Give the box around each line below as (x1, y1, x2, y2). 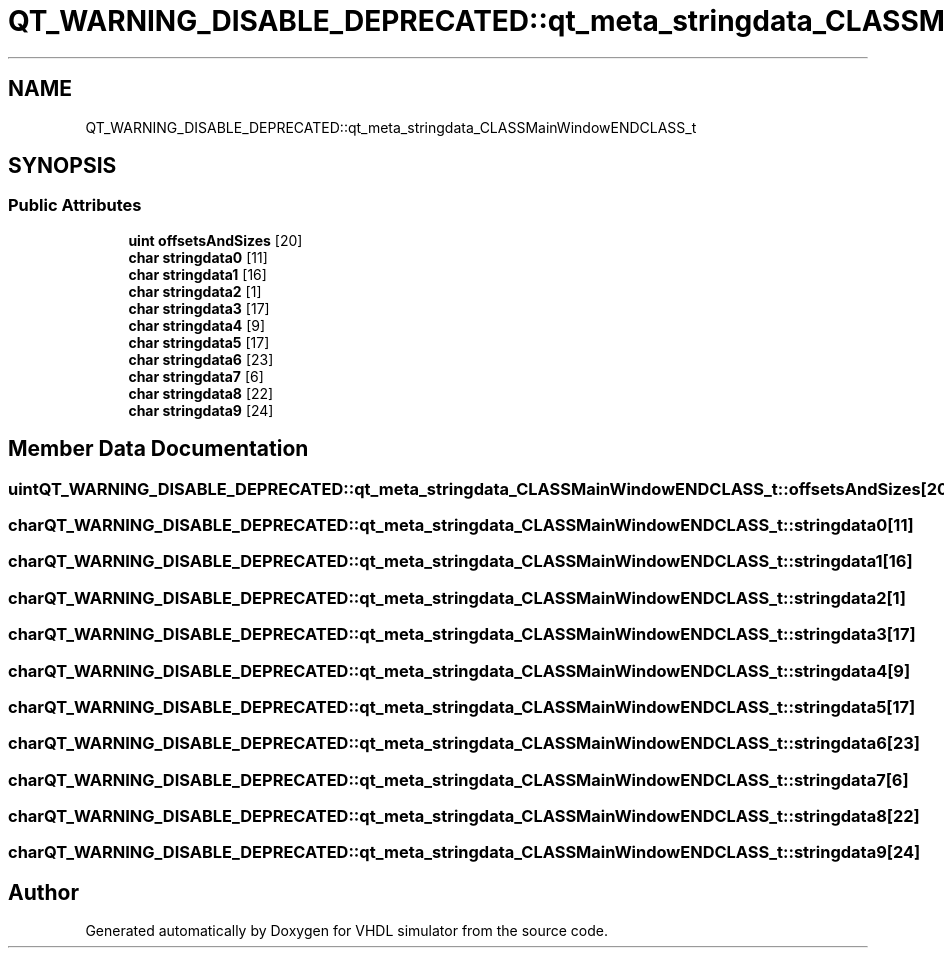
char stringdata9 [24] (128, 401, 274, 419)
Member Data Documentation (8, 436, 309, 462)
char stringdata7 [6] (128, 367, 264, 385)
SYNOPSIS (8, 153, 117, 179)
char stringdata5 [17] (128, 333, 270, 351)
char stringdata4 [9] (128, 316, 266, 334)
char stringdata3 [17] (128, 299, 270, 317)
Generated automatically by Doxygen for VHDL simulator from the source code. (85, 922, 609, 940)
